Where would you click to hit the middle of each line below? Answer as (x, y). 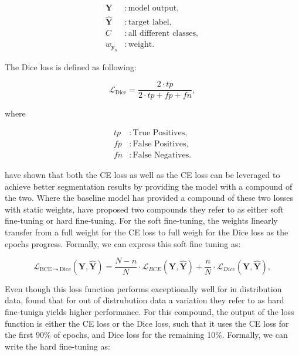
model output (152, 8)
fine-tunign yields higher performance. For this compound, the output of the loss (149, 311)
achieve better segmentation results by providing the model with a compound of (149, 186)
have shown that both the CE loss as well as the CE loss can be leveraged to (142, 175)
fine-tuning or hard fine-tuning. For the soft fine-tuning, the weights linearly (141, 220)
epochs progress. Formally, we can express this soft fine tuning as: (123, 243)
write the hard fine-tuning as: (57, 346)
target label (149, 23)
